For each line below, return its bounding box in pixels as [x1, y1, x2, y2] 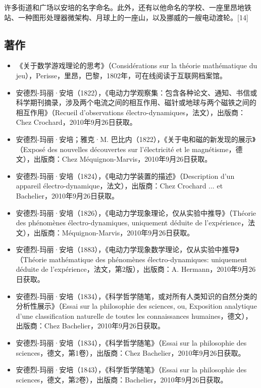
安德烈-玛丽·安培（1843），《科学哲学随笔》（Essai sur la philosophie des [16, 364, 247, 375]
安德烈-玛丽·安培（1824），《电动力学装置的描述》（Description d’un [16, 170, 235, 181]
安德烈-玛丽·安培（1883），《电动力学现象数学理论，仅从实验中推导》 [16, 244, 239, 255]
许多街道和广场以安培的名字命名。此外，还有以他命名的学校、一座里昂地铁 [4, 2, 251, 12]
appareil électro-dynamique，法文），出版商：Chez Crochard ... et [16, 180, 223, 191]
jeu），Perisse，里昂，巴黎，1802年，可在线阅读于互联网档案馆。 [16, 70, 227, 80]
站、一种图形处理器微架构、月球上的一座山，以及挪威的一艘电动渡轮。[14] [4, 12, 248, 22]
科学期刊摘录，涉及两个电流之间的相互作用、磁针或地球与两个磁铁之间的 [16, 97, 256, 108]
